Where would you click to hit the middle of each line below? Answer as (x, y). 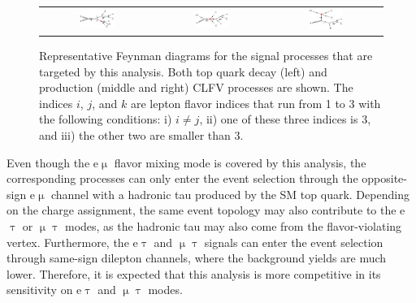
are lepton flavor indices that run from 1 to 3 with (256, 103)
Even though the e (52, 162)
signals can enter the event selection (294, 242)
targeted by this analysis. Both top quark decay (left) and (183, 71)
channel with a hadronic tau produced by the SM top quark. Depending (230, 194)
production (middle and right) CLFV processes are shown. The (196, 87)
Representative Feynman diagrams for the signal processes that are (206, 56)
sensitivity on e (44, 290)
